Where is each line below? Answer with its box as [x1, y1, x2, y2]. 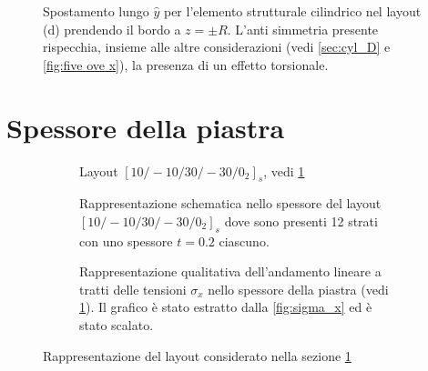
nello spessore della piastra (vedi [208, 279, 389, 298]
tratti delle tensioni [79, 279, 187, 298]
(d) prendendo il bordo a [43, 19, 181, 38]
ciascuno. [219, 231, 270, 250]
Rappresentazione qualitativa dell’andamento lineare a [79, 262, 382, 281]
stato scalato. [79, 316, 154, 335]
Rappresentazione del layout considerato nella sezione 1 [43, 346, 352, 365]
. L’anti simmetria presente [227, 19, 379, 38]
